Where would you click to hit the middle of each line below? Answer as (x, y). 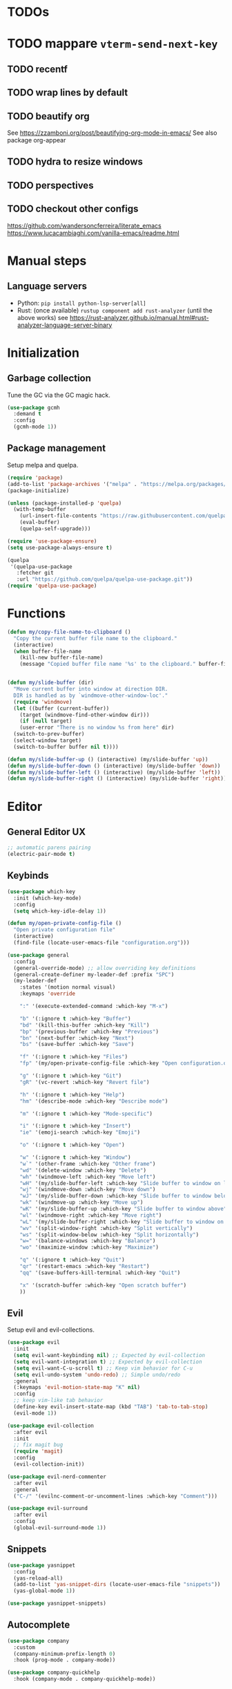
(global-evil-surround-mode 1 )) (60, 1528)
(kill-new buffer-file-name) (61, 657)
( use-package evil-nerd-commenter (57, 1477)
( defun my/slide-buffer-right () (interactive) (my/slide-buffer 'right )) (117, 778)
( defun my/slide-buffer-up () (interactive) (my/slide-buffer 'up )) (108, 759)
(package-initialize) (38, 491)
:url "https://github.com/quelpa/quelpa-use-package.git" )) (105, 579)
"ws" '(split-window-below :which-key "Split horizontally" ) (109, 1235)
